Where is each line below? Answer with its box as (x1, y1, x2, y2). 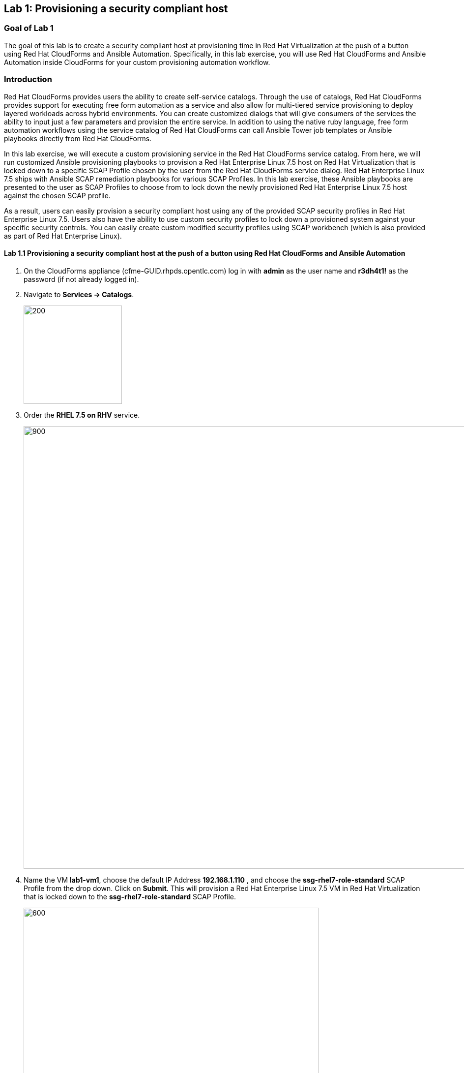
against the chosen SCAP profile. (4, 191, 111, 200)
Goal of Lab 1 (4, 23, 54, 33)
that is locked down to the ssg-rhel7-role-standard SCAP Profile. (24, 892, 236, 901)
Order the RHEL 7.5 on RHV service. (24, 410, 140, 419)
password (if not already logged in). (24, 275, 139, 283)
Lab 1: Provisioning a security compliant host (4, 2, 228, 15)
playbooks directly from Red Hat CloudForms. (4, 134, 152, 143)
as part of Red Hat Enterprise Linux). (4, 231, 122, 240)
